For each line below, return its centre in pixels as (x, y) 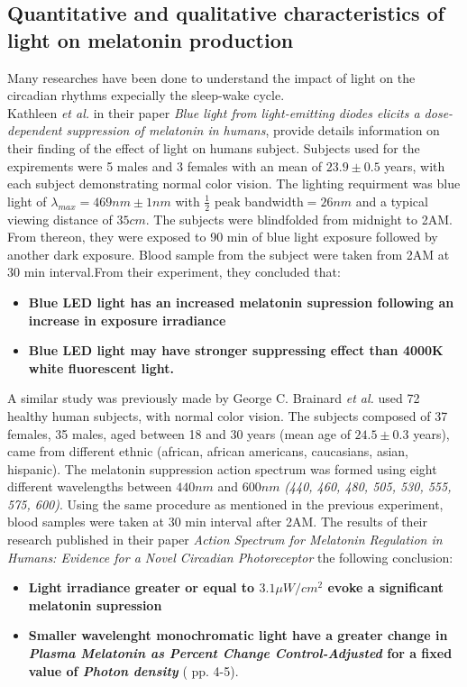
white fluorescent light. (101, 367)
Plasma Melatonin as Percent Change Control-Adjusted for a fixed (240, 653)
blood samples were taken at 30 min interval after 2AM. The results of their (217, 522)
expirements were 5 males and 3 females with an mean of (165, 165)
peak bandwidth (259, 201)
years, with (415, 165)
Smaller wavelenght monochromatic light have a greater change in (238, 635)
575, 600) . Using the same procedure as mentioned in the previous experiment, (225, 504)
